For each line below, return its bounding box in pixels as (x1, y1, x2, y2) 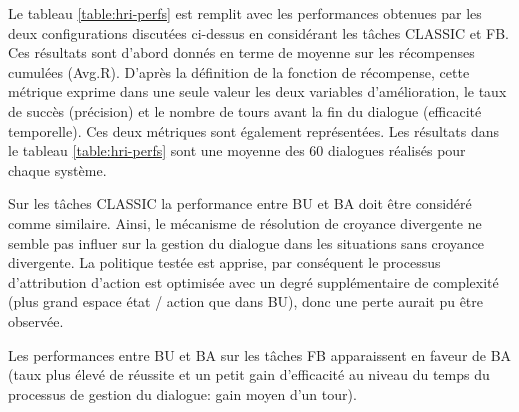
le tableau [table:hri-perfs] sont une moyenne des (8, 140, 305, 161)
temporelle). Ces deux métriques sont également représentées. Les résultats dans (8, 120, 499, 141)
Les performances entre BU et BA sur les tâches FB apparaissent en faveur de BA (8, 344, 512, 365)
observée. (8, 310, 64, 331)
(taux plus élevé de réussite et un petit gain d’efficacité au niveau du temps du (8, 364, 490, 385)
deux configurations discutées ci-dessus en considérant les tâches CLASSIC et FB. (8, 22, 510, 43)
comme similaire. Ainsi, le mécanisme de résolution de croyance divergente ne (8, 212, 482, 233)
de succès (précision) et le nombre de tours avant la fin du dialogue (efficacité (8, 100, 482, 121)
